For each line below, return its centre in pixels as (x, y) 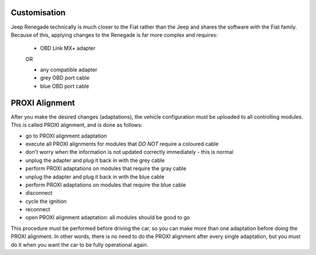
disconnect (39, 193)
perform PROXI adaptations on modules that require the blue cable (106, 185)
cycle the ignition (46, 201)
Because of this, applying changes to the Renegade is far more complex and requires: (114, 35)
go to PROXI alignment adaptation (66, 136)
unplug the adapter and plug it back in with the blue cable (95, 177)
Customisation (38, 13)
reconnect (38, 209)
